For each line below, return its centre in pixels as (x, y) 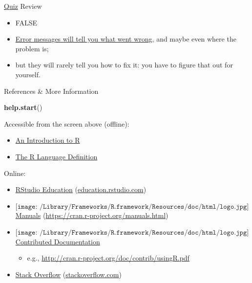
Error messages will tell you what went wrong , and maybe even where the (126, 39)
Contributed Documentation (58, 241)
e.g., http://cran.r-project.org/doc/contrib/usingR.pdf (108, 258)
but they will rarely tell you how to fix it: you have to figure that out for (124, 65)
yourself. (28, 74)
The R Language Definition (56, 156)
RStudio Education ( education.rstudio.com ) (81, 189)
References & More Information (51, 91)
